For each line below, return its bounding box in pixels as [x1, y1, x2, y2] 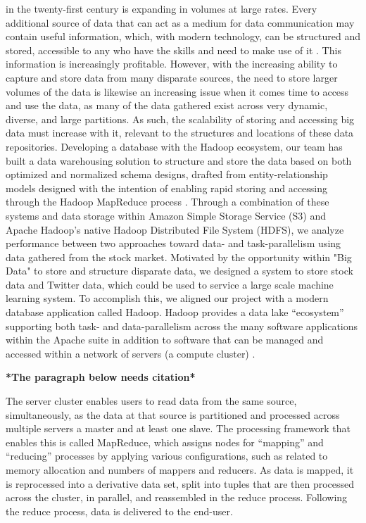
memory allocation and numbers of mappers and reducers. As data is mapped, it [6, 462, 354, 477]
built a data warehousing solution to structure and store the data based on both [6, 153, 352, 168]
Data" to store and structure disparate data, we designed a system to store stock [6, 263, 353, 278]
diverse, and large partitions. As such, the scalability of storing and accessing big [6, 111, 355, 126]
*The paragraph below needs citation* [6, 370, 196, 384]
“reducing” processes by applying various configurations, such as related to [6, 448, 328, 463]
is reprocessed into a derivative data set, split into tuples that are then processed [6, 476, 355, 491]
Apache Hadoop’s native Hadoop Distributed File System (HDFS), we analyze [6, 222, 344, 237]
